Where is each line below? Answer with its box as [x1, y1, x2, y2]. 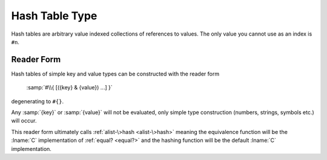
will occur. [11, 117, 37, 124]
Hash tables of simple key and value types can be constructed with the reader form [11, 70, 220, 77]
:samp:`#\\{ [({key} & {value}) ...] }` [26, 84, 113, 91]
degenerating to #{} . [11, 97, 64, 105]
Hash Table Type [11, 9, 97, 22]
